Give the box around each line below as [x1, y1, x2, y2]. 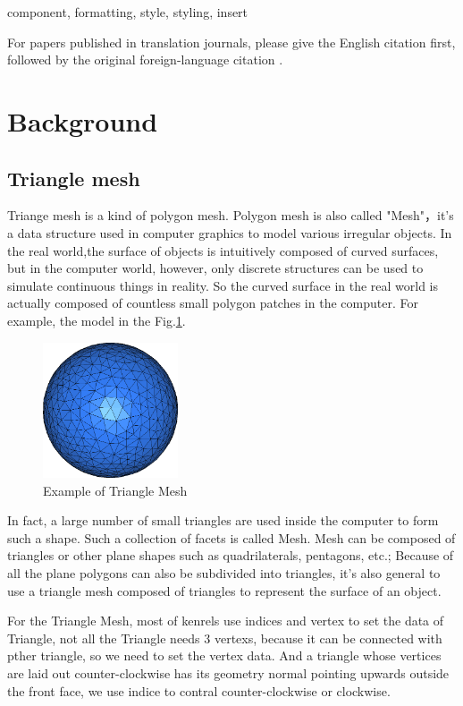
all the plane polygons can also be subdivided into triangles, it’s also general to [7, 563, 441, 582]
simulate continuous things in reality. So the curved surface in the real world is [7, 276, 439, 294]
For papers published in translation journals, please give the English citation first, [7, 32, 456, 51]
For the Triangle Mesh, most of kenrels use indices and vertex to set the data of [7, 611, 444, 630]
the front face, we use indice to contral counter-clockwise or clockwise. [7, 681, 391, 700]
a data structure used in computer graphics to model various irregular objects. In [7, 223, 452, 242]
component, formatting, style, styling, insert [7, 3, 248, 21]
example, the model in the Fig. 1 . [7, 310, 186, 329]
